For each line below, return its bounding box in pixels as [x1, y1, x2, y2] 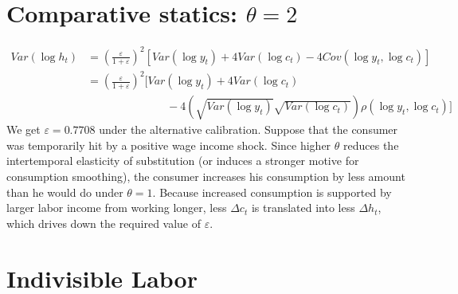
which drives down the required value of [6, 214, 202, 231]
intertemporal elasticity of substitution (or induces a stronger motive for [6, 152, 359, 169]
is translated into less [251, 199, 355, 216]
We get [6, 121, 41, 138]
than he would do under [6, 183, 123, 200]
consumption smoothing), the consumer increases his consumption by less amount [6, 168, 405, 184]
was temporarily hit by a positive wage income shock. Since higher [6, 136, 331, 153]
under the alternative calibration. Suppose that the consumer [99, 121, 398, 138]
